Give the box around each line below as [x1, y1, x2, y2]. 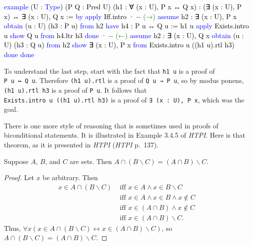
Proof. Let [4, 172, 34, 183]
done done [4, 49, 35, 59]
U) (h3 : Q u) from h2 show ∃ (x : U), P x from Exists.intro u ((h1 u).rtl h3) [4, 40, 234, 50]
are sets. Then [70, 156, 112, 166]
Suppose [4, 156, 29, 166]
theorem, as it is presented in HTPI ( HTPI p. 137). [4, 139, 159, 149]
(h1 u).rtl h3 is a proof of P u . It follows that [4, 84, 147, 95]
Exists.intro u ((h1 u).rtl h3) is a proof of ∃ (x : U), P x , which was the [4, 94, 244, 104]
